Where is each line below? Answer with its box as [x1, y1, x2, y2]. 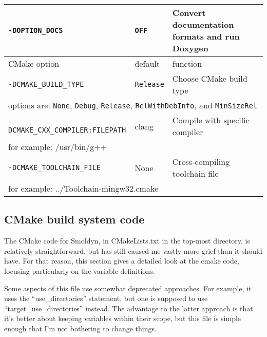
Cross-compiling [172, 156, 230, 167]
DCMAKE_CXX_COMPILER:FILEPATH [8, 126, 126, 134]
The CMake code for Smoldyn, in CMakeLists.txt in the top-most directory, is [4, 235, 250, 246]
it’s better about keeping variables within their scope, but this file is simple [4, 313, 241, 324]
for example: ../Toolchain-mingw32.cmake [8, 182, 159, 194]
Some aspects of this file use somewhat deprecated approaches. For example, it [4, 283, 252, 293]
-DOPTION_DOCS [8, 26, 63, 34]
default [135, 58, 160, 69]
